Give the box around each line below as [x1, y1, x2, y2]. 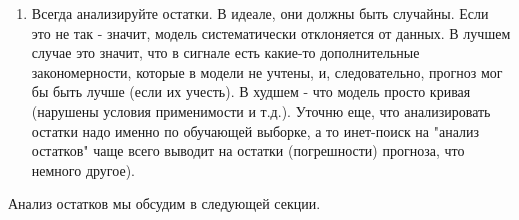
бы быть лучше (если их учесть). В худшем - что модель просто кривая [31, 81, 471, 102]
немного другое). [31, 159, 135, 180]
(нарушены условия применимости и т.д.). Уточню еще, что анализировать [31, 100, 491, 121]
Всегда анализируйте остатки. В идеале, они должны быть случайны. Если [31, 3, 489, 23]
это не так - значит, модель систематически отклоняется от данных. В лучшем [31, 22, 511, 43]
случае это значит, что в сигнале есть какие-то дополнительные [31, 42, 420, 63]
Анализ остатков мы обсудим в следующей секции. [8, 193, 321, 214]
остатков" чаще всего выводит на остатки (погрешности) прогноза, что [31, 140, 465, 161]
